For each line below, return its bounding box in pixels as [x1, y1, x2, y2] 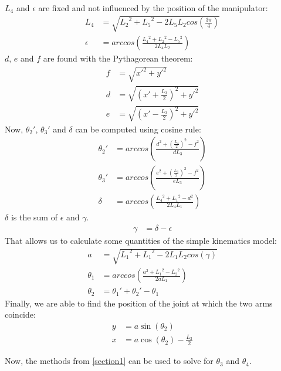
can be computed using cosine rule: [75, 122, 201, 135]
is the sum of [11, 211, 57, 223]
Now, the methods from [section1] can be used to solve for [5, 355, 214, 367]
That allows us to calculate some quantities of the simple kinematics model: [5, 234, 277, 246]
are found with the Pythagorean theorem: [43, 52, 193, 64]
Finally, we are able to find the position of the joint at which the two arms [5, 297, 273, 309]
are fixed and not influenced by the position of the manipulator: [38, 2, 268, 13]
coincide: [5, 308, 36, 321]
